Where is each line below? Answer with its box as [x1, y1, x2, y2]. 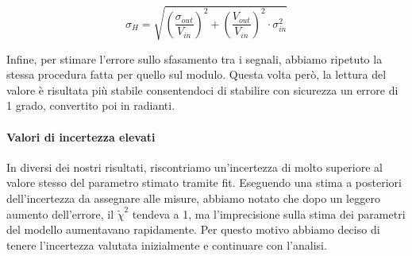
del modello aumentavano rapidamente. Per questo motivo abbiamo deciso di [6, 221, 380, 238]
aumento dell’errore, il [6, 205, 114, 222]
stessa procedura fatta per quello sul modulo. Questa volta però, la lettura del [6, 66, 387, 83]
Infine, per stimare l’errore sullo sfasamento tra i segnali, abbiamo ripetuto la [6, 50, 383, 67]
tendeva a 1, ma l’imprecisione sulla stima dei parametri [132, 205, 406, 222]
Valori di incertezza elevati [6, 128, 156, 145]
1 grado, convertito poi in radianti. [6, 97, 175, 114]
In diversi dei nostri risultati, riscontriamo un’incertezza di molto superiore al [6, 158, 383, 175]
